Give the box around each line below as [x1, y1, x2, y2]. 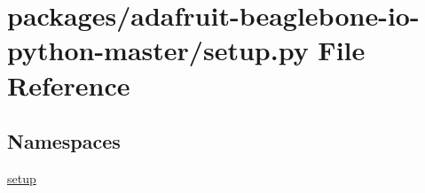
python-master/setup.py [7, 32, 309, 68]
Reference [7, 66, 130, 103]
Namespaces [7, 127, 121, 155]
